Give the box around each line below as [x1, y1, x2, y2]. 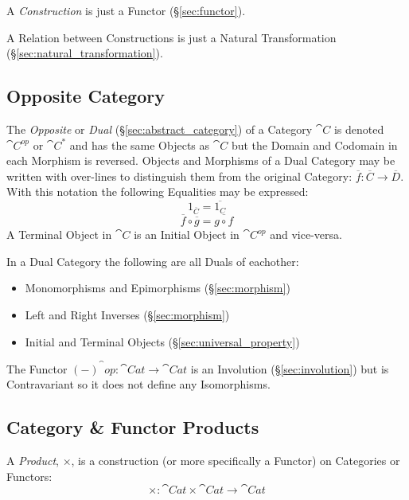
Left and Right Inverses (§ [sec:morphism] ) [25, 306, 230, 322]
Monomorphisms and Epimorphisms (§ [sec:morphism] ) [25, 279, 290, 296]
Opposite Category [6, 84, 165, 108]
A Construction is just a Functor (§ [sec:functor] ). [6, 2, 246, 18]
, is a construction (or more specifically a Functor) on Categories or [71, 452, 400, 468]
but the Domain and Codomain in [231, 136, 398, 153]
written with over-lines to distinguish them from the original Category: [6, 167, 353, 184]
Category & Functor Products [6, 415, 259, 439]
